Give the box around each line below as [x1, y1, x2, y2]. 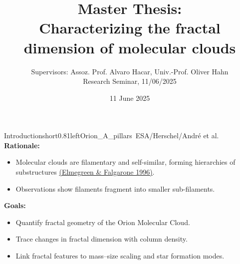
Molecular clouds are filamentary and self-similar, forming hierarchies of [15, 157, 236, 167]
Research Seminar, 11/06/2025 [83, 76, 177, 86]
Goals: [4, 200, 26, 211]
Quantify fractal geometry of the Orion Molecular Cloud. [15, 217, 190, 227]
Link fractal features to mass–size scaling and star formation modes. [15, 251, 225, 261]
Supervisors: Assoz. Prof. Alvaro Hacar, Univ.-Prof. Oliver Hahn [31, 66, 229, 76]
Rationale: [4, 140, 40, 150]
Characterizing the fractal [39, 17, 221, 38]
